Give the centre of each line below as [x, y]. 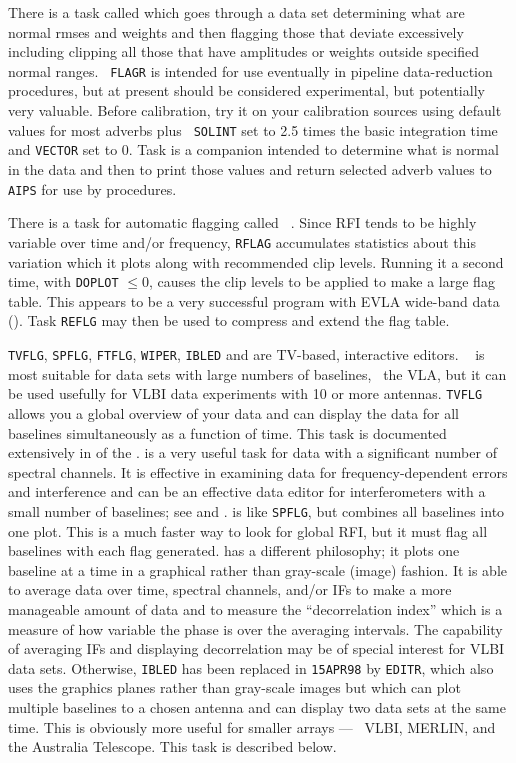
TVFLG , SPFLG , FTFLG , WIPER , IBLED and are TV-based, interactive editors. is [246, 354]
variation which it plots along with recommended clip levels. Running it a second [256, 261]
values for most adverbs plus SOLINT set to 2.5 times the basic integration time [253, 129]
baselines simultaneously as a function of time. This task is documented [227, 432]
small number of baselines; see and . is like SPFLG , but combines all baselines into [256, 510]
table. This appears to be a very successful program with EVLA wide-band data [254, 300]
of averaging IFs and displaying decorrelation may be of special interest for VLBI [256, 648]
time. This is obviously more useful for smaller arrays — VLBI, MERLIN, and [252, 726]
